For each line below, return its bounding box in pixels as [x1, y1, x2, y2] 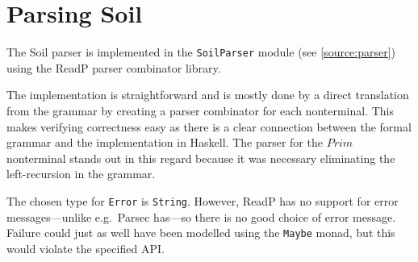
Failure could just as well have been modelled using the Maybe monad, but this [6, 224, 395, 241]
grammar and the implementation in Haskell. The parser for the [6, 134, 323, 151]
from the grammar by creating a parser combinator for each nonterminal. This [6, 102, 395, 119]
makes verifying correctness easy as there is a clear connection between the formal [6, 118, 412, 135]
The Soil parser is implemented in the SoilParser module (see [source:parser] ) [6, 44, 396, 60]
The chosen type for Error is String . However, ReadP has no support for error [6, 192, 399, 209]
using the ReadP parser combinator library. [6, 59, 221, 76]
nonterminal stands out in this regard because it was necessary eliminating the [6, 149, 395, 166]
